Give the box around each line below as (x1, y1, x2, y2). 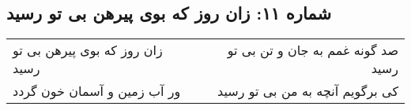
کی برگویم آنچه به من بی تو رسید (217, 82, 398, 101)
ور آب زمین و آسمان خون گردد (13, 82, 181, 101)
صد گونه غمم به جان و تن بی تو (227, 41, 398, 60)
